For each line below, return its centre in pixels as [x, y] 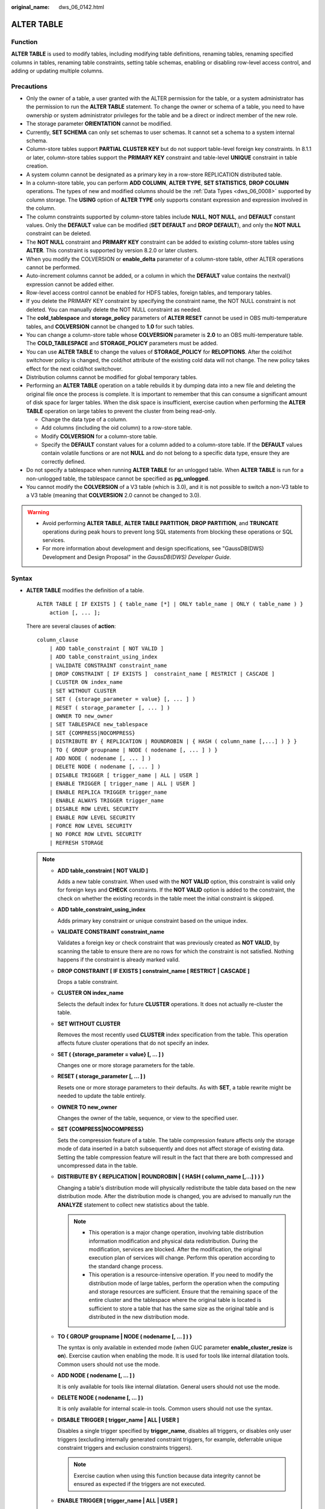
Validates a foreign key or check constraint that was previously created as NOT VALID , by [169, 943]
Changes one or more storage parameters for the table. [126, 1065]
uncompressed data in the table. [97, 1166]
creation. [37, 166]
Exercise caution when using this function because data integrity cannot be [167, 1475]
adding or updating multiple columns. [57, 71]
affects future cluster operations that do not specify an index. [134, 1043]
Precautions [29, 86]
